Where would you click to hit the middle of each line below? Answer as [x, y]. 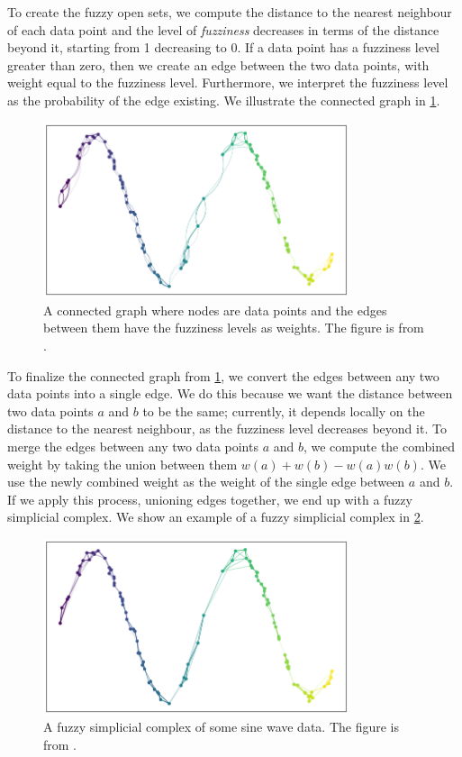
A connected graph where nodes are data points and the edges [215, 310]
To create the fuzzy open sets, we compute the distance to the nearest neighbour [230, 12]
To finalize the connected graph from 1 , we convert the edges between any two [223, 375]
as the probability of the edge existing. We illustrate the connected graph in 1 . [224, 100]
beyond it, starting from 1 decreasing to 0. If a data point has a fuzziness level [223, 47]
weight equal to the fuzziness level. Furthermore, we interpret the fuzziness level [228, 82]
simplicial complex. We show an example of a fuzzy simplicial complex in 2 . [216, 517]
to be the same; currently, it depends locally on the [284, 410]
